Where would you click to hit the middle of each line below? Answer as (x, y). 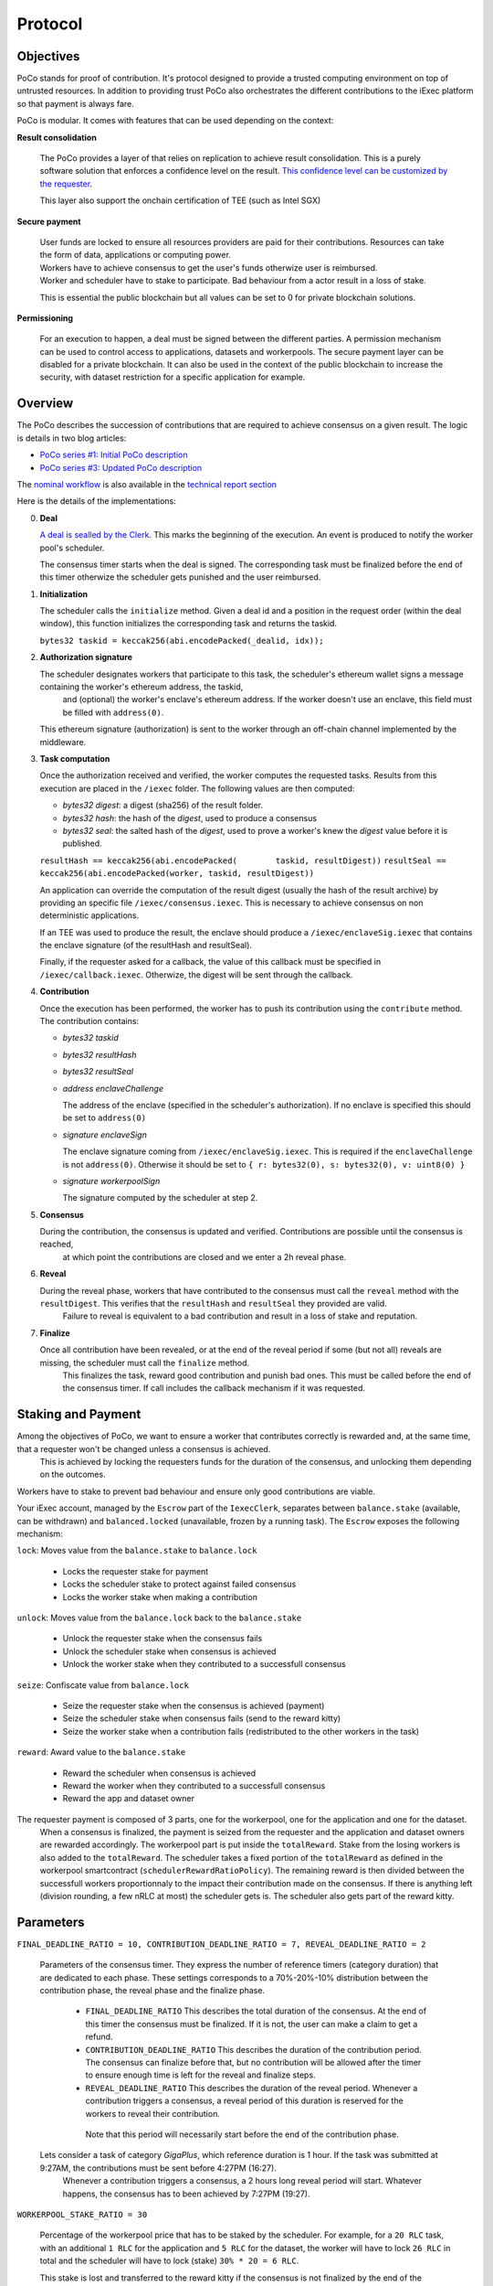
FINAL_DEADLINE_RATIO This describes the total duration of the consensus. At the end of (256, 2011)
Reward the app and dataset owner (129, 1799)
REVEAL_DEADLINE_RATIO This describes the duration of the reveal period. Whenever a (252, 2088)
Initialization (64, 593)
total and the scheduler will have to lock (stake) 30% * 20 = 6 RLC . (169, 2261)
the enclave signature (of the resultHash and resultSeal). (146, 945)
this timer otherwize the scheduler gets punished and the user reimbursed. (180, 577)
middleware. (63, 742)
